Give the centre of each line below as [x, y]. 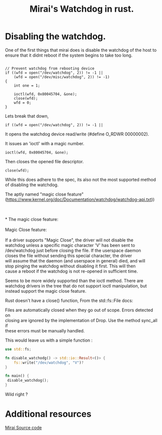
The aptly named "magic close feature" [44, 194]
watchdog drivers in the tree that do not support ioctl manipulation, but [76, 286]
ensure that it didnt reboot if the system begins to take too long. [69, 55]
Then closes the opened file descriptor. [45, 161]
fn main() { [17, 376]
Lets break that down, [27, 116]
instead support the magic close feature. [46, 291]
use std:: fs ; [18, 349]
